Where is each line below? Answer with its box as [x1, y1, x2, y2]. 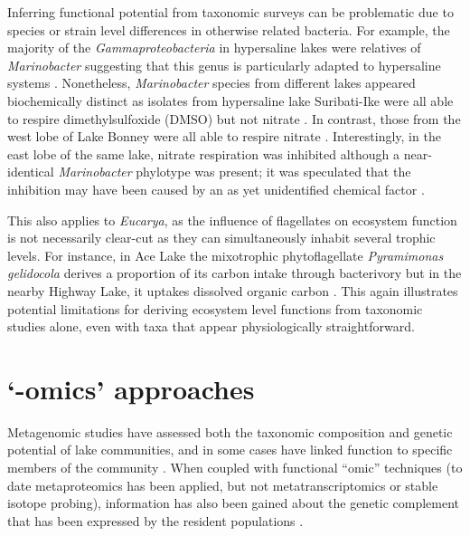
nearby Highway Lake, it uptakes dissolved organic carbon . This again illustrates [7, 281, 458, 300]
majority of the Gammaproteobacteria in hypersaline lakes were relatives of [7, 38, 421, 57]
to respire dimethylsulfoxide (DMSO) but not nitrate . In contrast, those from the [7, 109, 461, 128]
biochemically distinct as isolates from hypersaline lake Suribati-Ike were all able [7, 91, 454, 110]
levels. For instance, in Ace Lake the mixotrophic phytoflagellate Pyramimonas [7, 245, 444, 264]
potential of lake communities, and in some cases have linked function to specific [7, 440, 453, 459]
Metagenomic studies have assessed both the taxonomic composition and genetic [7, 422, 453, 441]
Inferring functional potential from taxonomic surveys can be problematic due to [7, 3, 454, 21]
